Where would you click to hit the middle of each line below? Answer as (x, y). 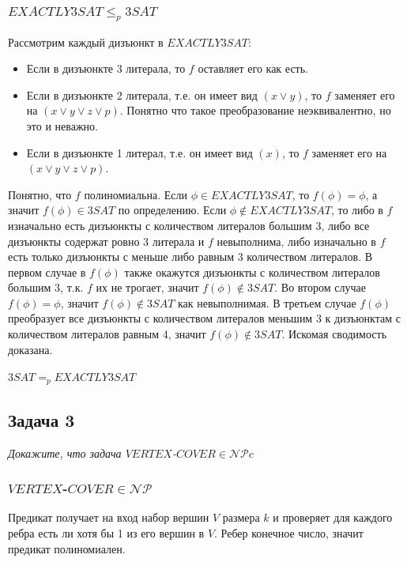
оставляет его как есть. (253, 68)
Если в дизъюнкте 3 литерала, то (106, 68)
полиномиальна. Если (136, 194)
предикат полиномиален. (67, 548)
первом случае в (47, 272)
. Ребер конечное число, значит (289, 532)
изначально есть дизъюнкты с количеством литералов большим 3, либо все (189, 225)
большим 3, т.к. (46, 287)
